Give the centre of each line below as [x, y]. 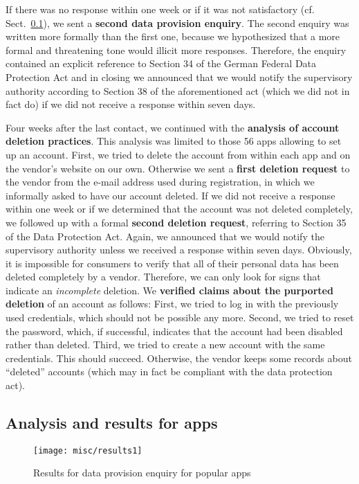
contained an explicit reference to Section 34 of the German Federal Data [161, 63]
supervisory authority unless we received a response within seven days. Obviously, [179, 250]
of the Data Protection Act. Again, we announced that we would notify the [165, 236]
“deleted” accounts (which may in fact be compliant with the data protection [169, 371]
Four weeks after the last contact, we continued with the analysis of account [173, 127]
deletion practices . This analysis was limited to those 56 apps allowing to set [174, 141]
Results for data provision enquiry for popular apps [142, 473]
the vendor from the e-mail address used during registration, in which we [160, 182]
